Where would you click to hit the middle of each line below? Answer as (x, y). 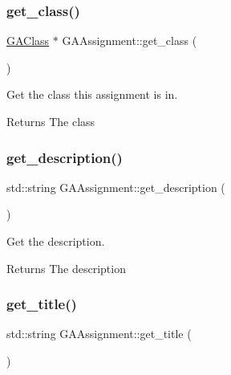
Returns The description (66, 268)
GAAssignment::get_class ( (130, 41)
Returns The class (51, 121)
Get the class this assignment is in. (92, 94)
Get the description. (56, 241)
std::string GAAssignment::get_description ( (116, 187)
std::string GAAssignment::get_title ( (99, 334)
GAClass (28, 41)
